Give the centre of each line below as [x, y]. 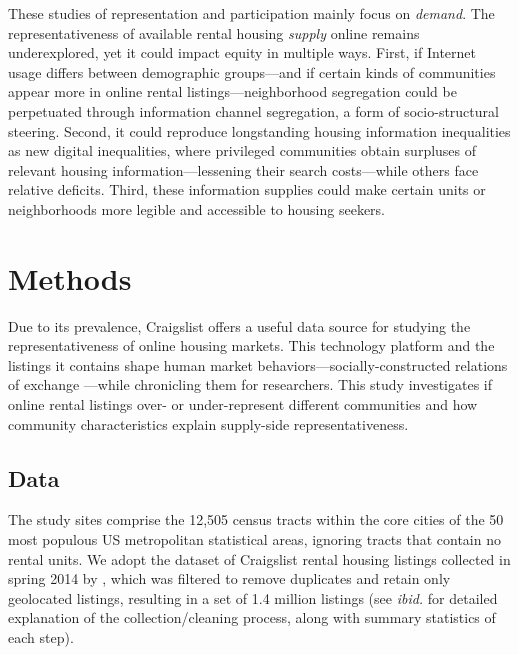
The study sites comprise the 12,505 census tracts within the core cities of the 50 [256, 519]
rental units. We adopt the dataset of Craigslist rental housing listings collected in [259, 558]
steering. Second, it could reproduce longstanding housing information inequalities [259, 130]
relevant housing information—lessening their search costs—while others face [243, 169]
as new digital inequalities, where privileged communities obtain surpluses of [242, 150]
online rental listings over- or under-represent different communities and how [243, 404]
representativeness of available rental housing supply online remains [214, 32]
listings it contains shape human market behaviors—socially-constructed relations [258, 364]
